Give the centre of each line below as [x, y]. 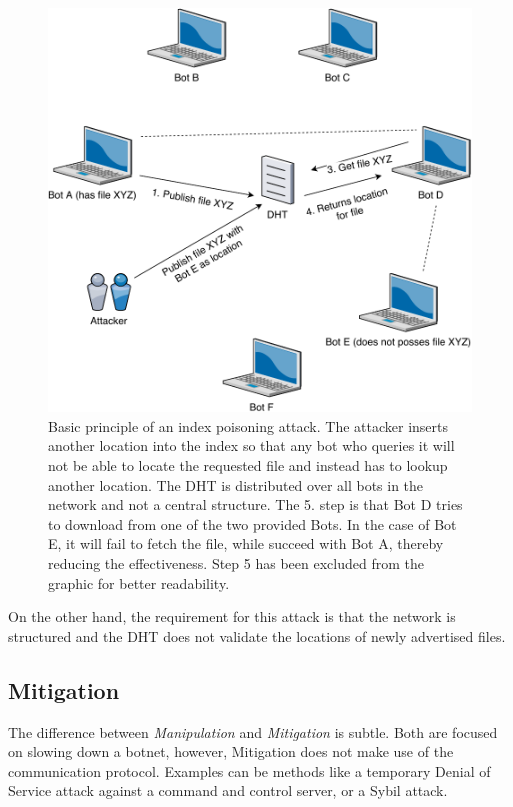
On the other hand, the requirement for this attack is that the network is [232, 616]
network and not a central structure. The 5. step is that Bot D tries [255, 504]
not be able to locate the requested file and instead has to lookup [248, 465]
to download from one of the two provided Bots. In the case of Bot [252, 523]
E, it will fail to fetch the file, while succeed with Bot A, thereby [246, 543]
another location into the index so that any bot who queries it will [251, 445]
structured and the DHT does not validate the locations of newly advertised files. [257, 635]
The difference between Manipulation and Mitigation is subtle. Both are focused [253, 731]
